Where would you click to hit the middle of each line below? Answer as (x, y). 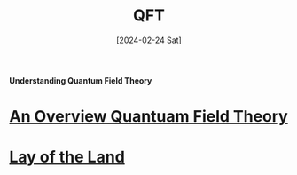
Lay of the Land (67, 157)
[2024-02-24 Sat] (149, 40)
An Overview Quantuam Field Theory (148, 117)
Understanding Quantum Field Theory (81, 80)
